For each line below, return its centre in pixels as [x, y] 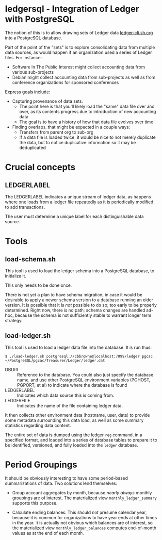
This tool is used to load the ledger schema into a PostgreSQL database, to [80, 271]
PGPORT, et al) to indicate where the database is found [72, 385]
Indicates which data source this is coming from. [66, 395]
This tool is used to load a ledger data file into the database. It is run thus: [78, 347]
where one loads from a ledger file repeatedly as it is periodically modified [79, 202]
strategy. [14, 320]
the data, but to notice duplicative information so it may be [78, 142]
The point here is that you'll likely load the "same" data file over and [87, 106]
